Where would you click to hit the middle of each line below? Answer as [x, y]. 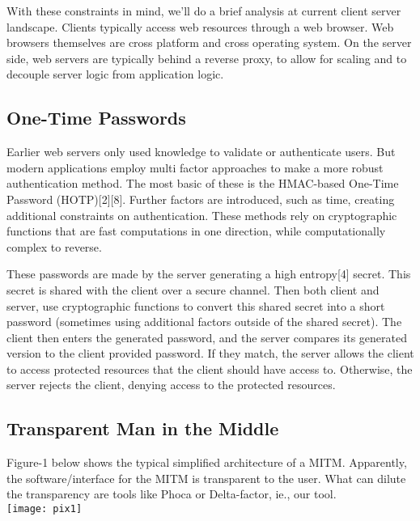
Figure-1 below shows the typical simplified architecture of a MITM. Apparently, [207, 462]
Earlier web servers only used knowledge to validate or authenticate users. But [201, 152]
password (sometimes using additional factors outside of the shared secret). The [204, 322]
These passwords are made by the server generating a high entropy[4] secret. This [209, 274]
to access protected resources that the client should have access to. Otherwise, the [210, 369]
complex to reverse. [54, 246]
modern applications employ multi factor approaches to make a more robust [195, 167]
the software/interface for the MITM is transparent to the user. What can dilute [206, 478]
